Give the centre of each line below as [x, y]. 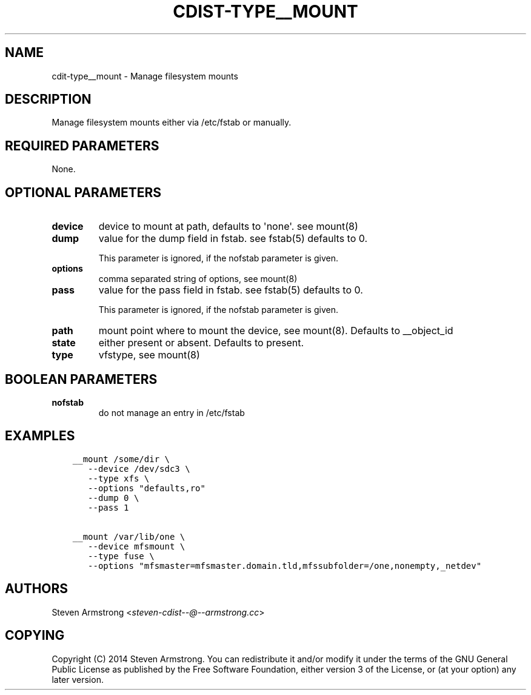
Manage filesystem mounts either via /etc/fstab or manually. [172, 123]
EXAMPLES [40, 436]
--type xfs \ [119, 478]
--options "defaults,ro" [147, 488]
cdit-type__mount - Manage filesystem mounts [145, 76]
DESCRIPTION [48, 99]
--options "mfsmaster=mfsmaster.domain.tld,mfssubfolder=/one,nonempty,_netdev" [285, 566]
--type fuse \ [121, 556]
